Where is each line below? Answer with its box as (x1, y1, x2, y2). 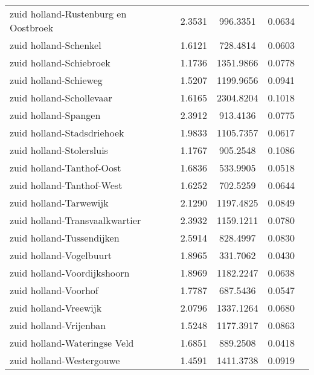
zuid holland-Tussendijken (10, 231, 120, 245)
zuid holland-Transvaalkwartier (10, 213, 141, 227)
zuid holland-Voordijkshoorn (10, 266, 130, 280)
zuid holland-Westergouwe (10, 353, 120, 367)
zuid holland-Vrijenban (10, 318, 106, 332)
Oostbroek (10, 21, 54, 34)
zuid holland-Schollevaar (10, 91, 112, 104)
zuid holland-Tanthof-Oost (10, 161, 121, 175)
